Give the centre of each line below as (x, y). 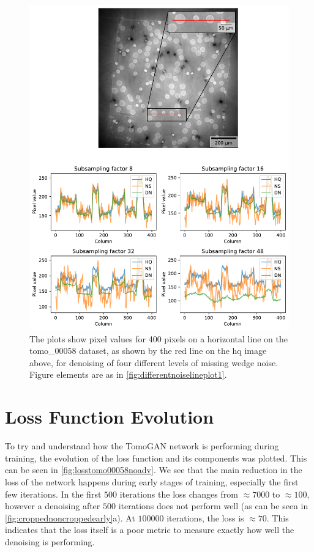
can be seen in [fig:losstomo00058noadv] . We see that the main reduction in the (154, 470)
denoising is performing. (50, 541)
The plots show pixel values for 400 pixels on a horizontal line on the (159, 338)
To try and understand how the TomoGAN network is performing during (142, 446)
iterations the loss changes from (179, 494)
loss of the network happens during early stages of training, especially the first (152, 481)
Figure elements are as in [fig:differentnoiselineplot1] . (128, 374)
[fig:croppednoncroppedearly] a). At (70, 517)
